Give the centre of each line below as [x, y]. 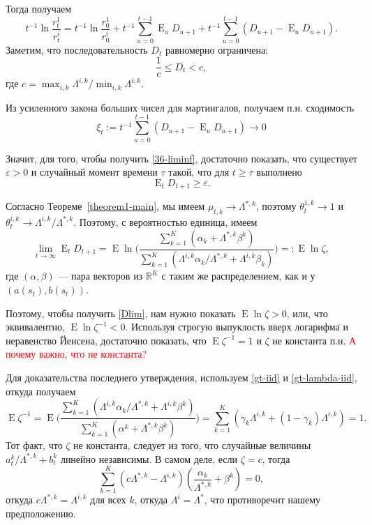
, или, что [307, 313]
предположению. [41, 513]
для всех [108, 500]
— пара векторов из [101, 276]
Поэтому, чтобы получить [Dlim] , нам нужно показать [121, 313]
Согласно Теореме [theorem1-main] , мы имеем [105, 206]
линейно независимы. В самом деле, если [149, 458]
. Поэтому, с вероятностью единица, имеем [165, 221]
